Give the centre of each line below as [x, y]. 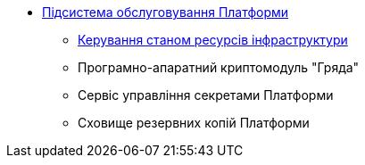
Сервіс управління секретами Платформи [206, 95]
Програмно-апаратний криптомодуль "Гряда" [219, 67]
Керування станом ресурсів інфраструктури [213, 40]
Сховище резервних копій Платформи [194, 123]
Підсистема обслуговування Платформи [166, 12]
